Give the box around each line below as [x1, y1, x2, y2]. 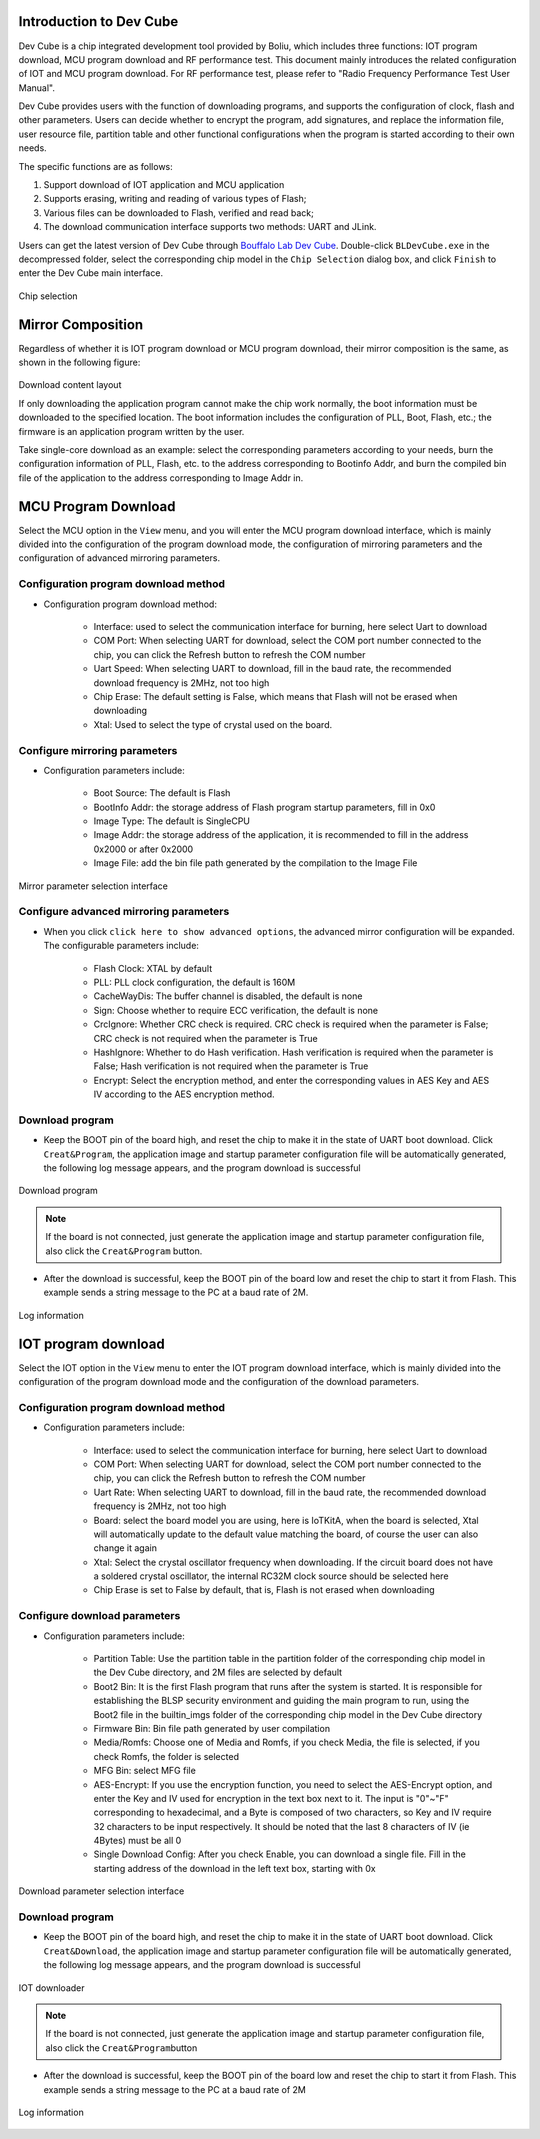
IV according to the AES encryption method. [93, 1088, 275, 1100]
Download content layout [18, 379, 122, 391]
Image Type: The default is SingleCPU [93, 815, 250, 827]
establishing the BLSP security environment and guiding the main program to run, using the [93, 1695, 470, 1707]
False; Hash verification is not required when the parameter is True [93, 1060, 369, 1072]
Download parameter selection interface [18, 1885, 185, 1897]
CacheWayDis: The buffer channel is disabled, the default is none [93, 990, 363, 1002]
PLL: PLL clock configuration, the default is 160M [93, 976, 296, 988]
